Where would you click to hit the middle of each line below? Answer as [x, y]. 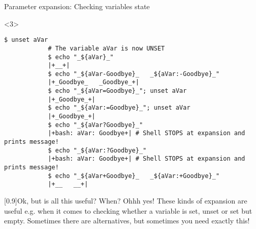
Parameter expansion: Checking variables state [77, 6]
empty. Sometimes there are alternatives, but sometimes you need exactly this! [127, 221]
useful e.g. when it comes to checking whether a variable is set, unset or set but [128, 210]
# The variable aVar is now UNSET [106, 48]
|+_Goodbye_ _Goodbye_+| [93, 82]
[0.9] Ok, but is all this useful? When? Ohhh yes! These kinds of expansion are [126, 200]
